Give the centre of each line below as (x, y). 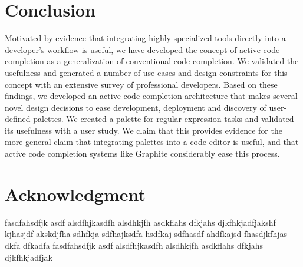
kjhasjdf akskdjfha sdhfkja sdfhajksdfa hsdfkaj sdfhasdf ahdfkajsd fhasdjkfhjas (146, 234)
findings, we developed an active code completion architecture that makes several (151, 96)
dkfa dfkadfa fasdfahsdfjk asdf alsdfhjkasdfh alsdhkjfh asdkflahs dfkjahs (134, 245)
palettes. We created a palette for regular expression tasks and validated (164, 119)
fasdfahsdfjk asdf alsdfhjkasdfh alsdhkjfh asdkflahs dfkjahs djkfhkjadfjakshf (140, 222)
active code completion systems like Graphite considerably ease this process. (142, 154)
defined (18, 119)
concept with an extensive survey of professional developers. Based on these (141, 84)
